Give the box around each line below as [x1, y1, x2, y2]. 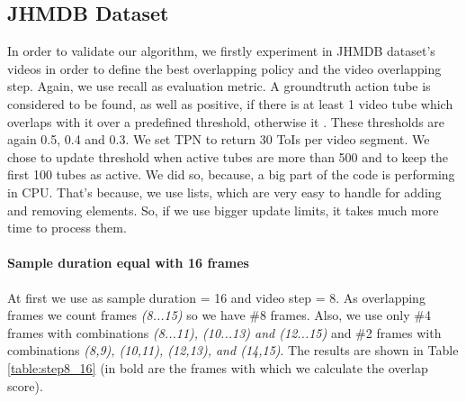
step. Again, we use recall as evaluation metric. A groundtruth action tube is [7, 77, 431, 96]
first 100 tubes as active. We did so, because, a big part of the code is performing [7, 165, 455, 184]
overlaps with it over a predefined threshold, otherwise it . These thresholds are [7, 112, 445, 131]
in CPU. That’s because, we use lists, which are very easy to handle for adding [7, 182, 442, 201]
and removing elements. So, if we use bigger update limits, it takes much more [7, 200, 439, 219]
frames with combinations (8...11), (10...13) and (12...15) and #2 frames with [7, 323, 442, 342]
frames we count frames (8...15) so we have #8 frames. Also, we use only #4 [7, 306, 431, 324]
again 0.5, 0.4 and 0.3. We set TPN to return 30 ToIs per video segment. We [7, 130, 430, 149]
